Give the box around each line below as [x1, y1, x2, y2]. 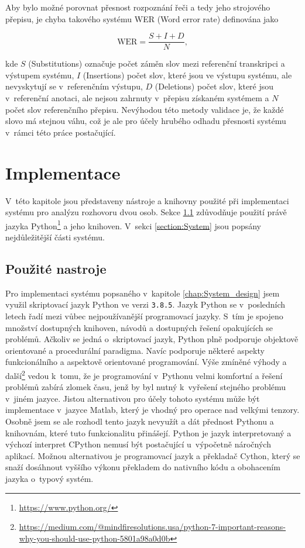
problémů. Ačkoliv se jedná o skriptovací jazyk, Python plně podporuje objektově [5, 333, 299, 345]
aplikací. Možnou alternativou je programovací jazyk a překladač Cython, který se [5, 449, 300, 461]
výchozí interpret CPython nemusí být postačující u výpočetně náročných [5, 438, 271, 450]
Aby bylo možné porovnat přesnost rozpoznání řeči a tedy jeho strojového [5, 1, 270, 13]
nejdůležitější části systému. [5, 230, 105, 243]
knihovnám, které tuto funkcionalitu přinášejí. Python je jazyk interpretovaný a [5, 426, 292, 439]
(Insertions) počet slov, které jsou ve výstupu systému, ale [83, 68, 292, 81]
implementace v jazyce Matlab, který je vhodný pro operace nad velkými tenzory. [5, 404, 300, 416]
